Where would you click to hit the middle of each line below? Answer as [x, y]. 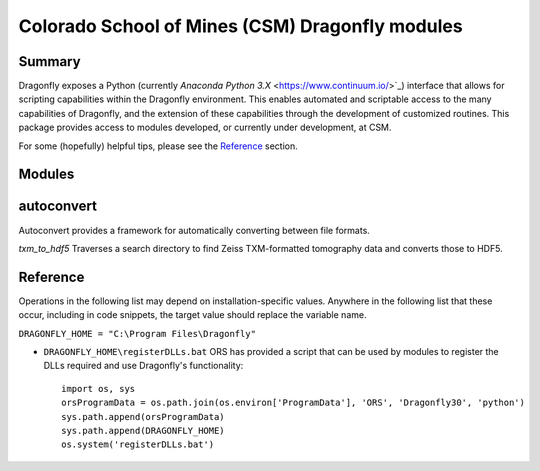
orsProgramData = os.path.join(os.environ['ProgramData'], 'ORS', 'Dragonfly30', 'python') [293, 403]
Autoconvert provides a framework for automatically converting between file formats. [194, 230]
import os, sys [98, 388]
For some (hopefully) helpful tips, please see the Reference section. [158, 146]
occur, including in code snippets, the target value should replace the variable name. [192, 315]
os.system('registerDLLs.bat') [138, 444]
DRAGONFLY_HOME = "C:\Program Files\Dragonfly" [137, 333]
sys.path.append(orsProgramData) [143, 416]
